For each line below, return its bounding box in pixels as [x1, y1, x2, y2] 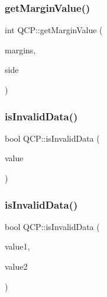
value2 [5, 260, 28, 272]
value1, [5, 240, 30, 253]
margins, [5, 43, 36, 56]
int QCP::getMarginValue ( [5, 24, 103, 36]
